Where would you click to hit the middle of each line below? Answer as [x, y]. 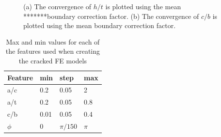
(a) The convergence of [57, 6]
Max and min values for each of [53, 41]
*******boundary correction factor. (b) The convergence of [111, 16]
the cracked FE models [53, 60]
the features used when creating [53, 51]
